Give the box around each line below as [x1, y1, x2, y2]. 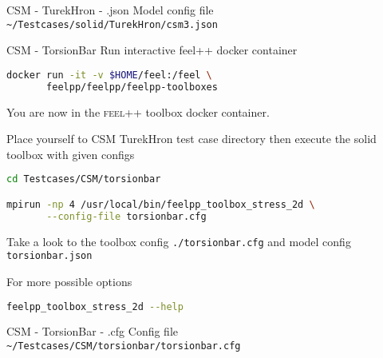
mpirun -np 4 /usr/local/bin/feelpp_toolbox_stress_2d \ [6, 198, 315, 210]
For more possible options [6, 272, 132, 289]
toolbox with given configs [6, 145, 135, 162]
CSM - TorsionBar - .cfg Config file [6, 323, 179, 340]
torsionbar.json [6, 250, 93, 262]
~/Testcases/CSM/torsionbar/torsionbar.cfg [6, 340, 241, 352]
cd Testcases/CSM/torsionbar [6, 173, 161, 185]
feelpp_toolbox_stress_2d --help [6, 300, 184, 312]
